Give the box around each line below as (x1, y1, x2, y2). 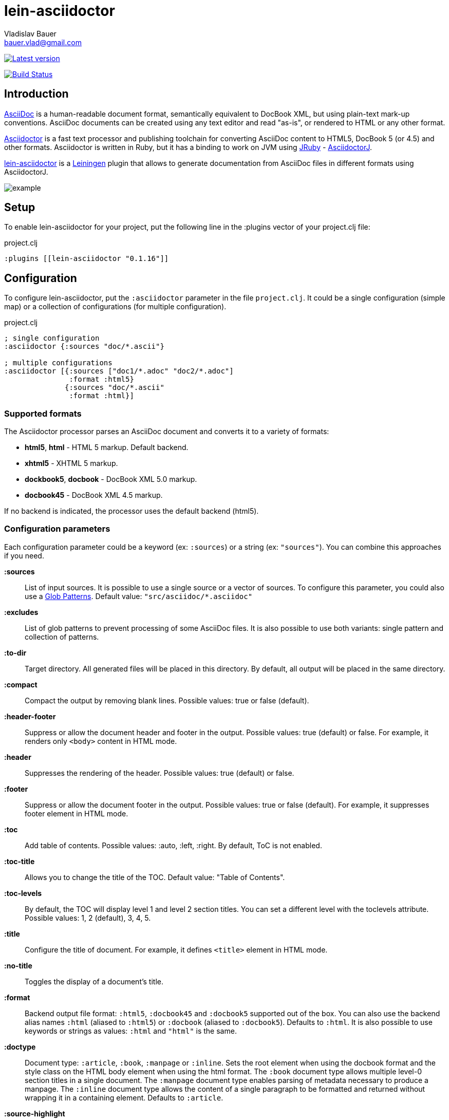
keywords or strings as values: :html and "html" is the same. (25, 1026, 237, 1035)
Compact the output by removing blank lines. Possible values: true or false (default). (25, 696, 309, 705)
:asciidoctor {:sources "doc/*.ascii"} (4, 342, 164, 351)
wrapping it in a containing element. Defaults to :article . (25, 1093, 223, 1102)
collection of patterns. (25, 632, 99, 641)
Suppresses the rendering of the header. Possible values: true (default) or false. (25, 768, 294, 777)
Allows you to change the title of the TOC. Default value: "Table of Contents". (25, 872, 285, 882)
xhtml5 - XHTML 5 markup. (25, 459, 118, 468)
